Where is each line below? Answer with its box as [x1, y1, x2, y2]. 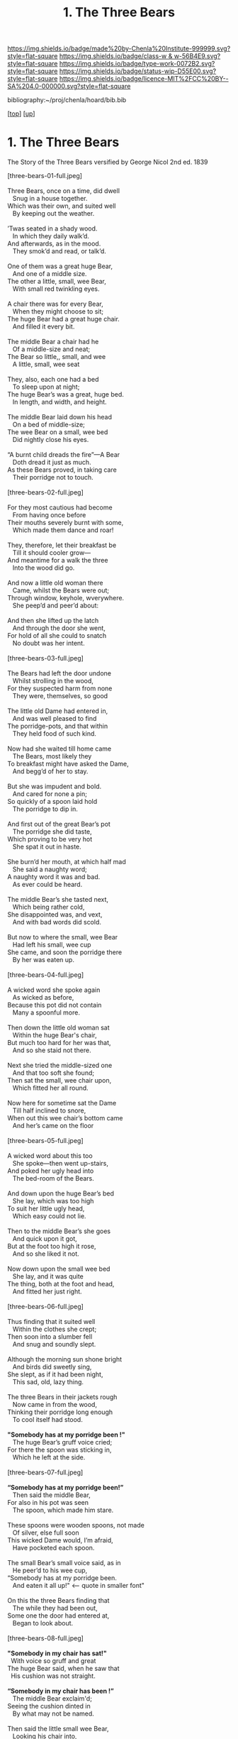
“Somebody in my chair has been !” [7, 1686, 115, 1696]
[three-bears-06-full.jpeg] [7, 1303, 84, 1311]
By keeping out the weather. [12, 209, 95, 218]
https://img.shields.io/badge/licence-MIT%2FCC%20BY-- [59, 74, 229, 83]
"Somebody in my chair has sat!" [7, 1649, 108, 1657]
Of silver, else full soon [12, 1528, 79, 1537]
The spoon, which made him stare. [12, 1506, 114, 1515]
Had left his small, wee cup [12, 941, 91, 949]
